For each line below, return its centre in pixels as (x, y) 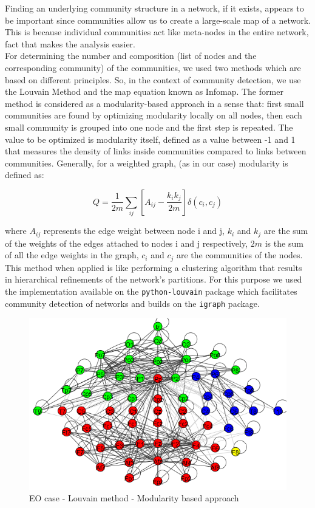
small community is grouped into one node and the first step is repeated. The (149, 127)
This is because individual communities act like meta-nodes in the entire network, (157, 32)
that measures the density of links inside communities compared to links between (156, 151)
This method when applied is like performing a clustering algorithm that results (154, 267)
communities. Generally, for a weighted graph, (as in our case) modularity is (147, 163)
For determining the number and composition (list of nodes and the (131, 56)
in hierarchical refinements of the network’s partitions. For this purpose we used (154, 279)
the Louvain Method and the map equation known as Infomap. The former (144, 91)
